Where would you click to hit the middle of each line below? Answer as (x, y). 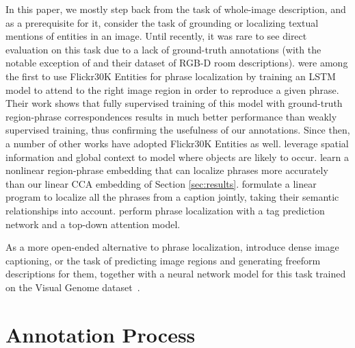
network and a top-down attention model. (93, 224)
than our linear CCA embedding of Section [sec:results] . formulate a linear (161, 183)
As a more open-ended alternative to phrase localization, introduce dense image (172, 247)
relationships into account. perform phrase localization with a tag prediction (165, 210)
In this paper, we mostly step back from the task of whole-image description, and (176, 9)
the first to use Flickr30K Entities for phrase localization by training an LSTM (171, 76)
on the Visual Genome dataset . (73, 287)
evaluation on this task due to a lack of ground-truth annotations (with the (163, 49)
